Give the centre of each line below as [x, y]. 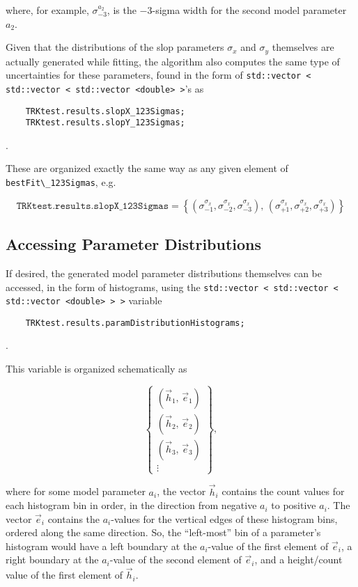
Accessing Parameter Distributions [134, 244]
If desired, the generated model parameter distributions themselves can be [164, 273]
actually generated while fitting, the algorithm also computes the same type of [173, 61]
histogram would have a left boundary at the [101, 546]
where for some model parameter [76, 491]
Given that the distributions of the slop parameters [115, 47]
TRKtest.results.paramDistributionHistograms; [135, 323]
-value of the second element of [176, 559]
